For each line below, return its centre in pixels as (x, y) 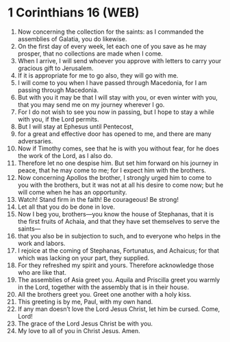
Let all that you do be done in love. (66, 207)
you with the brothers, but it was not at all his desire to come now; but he (120, 185)
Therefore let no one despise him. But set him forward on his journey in (118, 163)
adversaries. (35, 141)
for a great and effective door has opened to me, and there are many (114, 134)
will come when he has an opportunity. (72, 192)
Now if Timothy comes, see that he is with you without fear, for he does (118, 148)
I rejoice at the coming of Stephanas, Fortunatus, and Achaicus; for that (118, 250)
